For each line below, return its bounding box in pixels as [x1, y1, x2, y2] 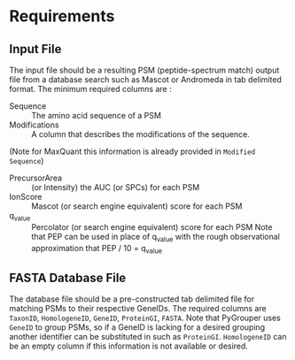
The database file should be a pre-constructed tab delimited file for [9, 294, 255, 304]
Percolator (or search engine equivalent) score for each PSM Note [31, 221, 273, 232]
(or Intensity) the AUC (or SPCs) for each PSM [31, 182, 200, 192]
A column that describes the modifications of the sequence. [31, 129, 250, 139]
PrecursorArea [9, 172, 63, 183]
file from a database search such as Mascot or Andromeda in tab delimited [9, 74, 282, 85]
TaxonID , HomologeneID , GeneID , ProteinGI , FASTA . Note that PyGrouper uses [9, 312, 281, 324]
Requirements [9, 6, 115, 27]
